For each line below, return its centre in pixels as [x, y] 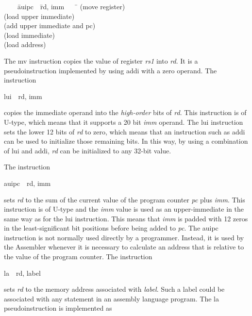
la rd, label [22, 273]
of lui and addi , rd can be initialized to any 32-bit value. [88, 150]
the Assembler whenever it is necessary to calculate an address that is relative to [124, 247]
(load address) [25, 44]
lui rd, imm [23, 96]
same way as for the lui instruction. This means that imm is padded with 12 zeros [126, 218]
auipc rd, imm [27, 183]
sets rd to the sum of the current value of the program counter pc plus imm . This [125, 199]
